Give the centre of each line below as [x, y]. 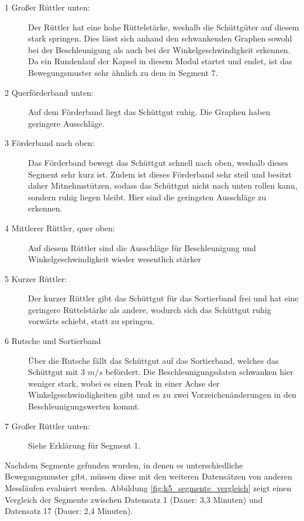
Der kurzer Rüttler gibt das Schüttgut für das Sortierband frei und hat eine [163, 298]
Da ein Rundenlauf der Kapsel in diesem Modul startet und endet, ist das [160, 61]
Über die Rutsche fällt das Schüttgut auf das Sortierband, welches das [153, 360]
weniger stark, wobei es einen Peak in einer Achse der [124, 383]
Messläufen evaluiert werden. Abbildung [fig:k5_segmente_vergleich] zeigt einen [148, 488]
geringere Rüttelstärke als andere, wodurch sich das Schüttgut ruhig [150, 309]
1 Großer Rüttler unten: [47, 7]
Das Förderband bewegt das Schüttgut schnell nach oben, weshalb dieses [158, 162]
